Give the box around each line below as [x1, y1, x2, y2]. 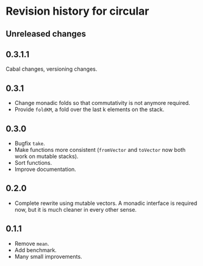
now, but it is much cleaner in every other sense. [14, 206, 137, 213]
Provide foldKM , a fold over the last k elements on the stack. [14, 106, 165, 113]
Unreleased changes [5, 29, 87, 39]
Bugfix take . [14, 140, 45, 147]
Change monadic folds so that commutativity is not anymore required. [14, 99, 190, 107]
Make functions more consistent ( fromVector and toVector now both [14, 146, 186, 154]
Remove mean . [14, 240, 49, 247]
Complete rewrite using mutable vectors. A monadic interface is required [14, 199, 198, 207]
